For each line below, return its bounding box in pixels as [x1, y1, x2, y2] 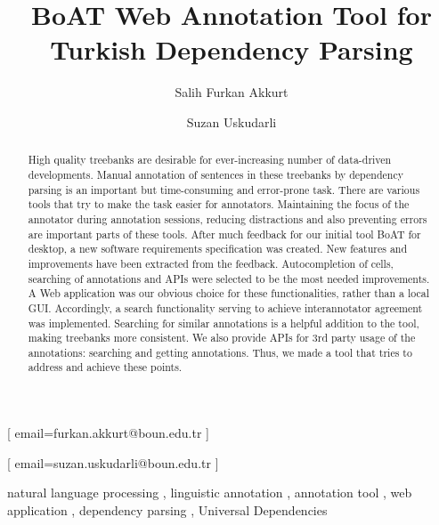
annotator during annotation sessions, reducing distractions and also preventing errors [28, 211, 427, 226]
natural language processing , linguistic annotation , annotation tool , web [7, 483, 412, 502]
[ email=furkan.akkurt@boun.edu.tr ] [7, 424, 209, 442]
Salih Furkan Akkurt [175, 83, 289, 101]
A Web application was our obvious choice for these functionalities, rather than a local [28, 286, 430, 301]
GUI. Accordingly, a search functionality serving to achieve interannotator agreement [28, 300, 423, 315]
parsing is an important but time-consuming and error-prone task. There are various [28, 182, 420, 197]
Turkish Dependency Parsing [50, 31, 413, 68]
